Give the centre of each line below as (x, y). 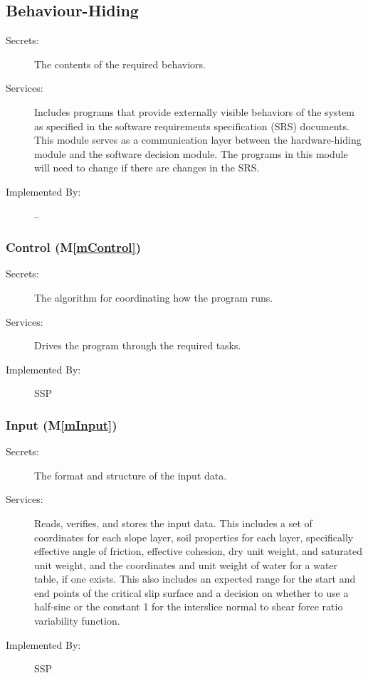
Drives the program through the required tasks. (138, 345)
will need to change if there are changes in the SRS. (147, 168)
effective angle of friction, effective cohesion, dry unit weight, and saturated (199, 551)
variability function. (77, 621)
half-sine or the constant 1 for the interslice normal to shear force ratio (189, 607)
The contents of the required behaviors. (120, 64)
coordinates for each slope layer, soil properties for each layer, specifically (194, 537)
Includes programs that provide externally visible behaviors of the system (194, 111)
